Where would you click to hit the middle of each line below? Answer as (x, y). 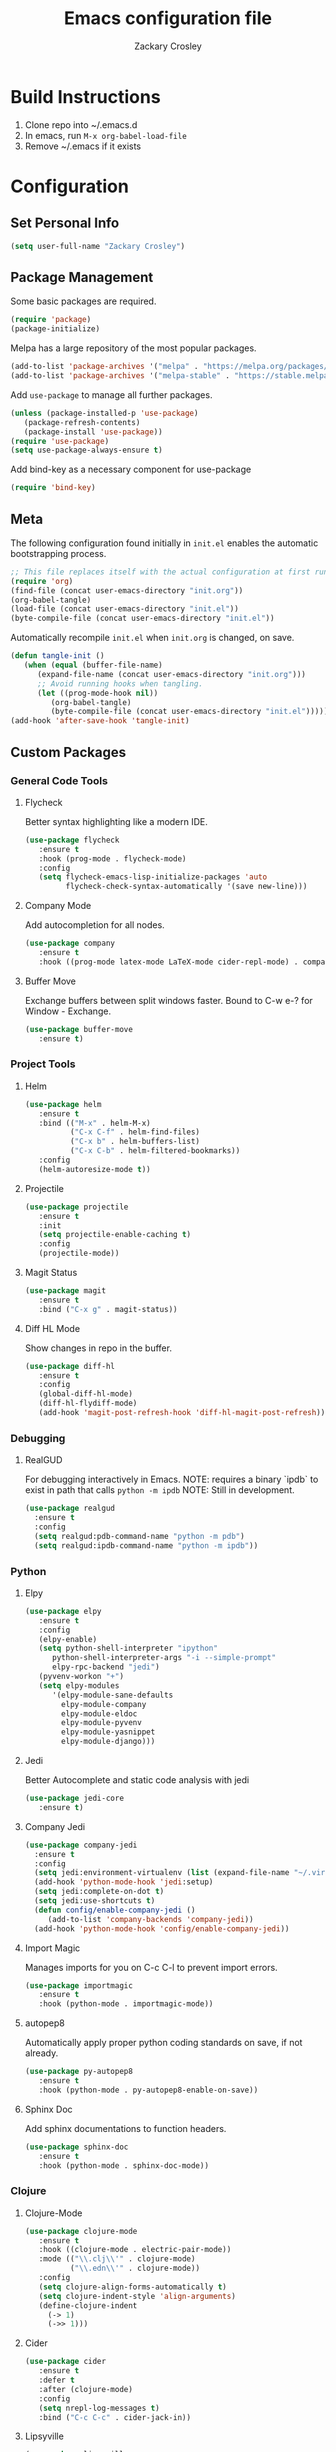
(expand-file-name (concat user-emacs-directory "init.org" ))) (171, 674)
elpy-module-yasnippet (108, 1732)
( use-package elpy (63, 1611)
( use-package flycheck (72, 840)
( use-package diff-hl (69, 1366)
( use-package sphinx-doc (76, 2147)
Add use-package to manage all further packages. (111, 394)
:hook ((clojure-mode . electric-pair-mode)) (135, 2250)
